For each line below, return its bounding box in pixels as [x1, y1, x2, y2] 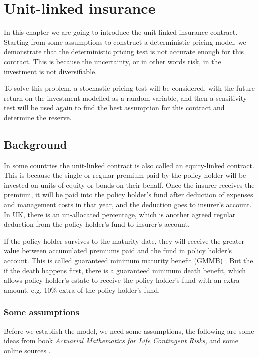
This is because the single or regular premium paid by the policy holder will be [4, 170, 246, 180]
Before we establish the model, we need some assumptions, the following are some [4, 325, 254, 336]
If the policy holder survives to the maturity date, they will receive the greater [4, 235, 245, 246]
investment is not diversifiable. [4, 66, 97, 76]
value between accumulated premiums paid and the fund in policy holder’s [4, 245, 232, 256]
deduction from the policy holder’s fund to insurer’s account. [4, 219, 190, 229]
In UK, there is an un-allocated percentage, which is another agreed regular [4, 209, 236, 219]
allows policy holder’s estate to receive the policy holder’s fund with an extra [4, 275, 240, 285]
